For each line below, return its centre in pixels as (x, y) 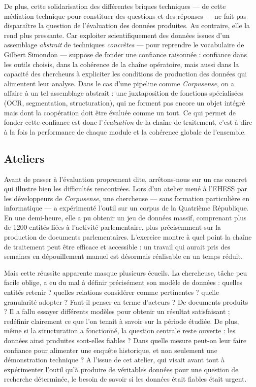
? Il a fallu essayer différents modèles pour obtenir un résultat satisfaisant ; (117, 311)
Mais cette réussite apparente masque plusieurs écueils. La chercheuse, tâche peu (126, 272)
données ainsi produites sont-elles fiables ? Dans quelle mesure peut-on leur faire (125, 340)
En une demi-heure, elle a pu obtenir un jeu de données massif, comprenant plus (125, 217)
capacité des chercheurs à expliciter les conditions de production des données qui (126, 74)
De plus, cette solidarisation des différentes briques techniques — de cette (115, 6)
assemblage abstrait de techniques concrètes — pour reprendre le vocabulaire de (124, 45)
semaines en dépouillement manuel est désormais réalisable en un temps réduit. (123, 256)
